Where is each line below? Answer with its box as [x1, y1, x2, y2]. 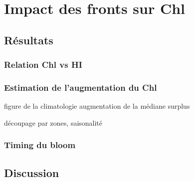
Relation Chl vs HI [4, 58, 82, 71]
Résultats [4, 32, 53, 47]
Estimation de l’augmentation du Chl [4, 81, 157, 93]
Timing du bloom [4, 139, 76, 151]
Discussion [4, 165, 59, 180]
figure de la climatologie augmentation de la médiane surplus [4, 101, 190, 111]
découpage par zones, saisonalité [4, 117, 103, 128]
